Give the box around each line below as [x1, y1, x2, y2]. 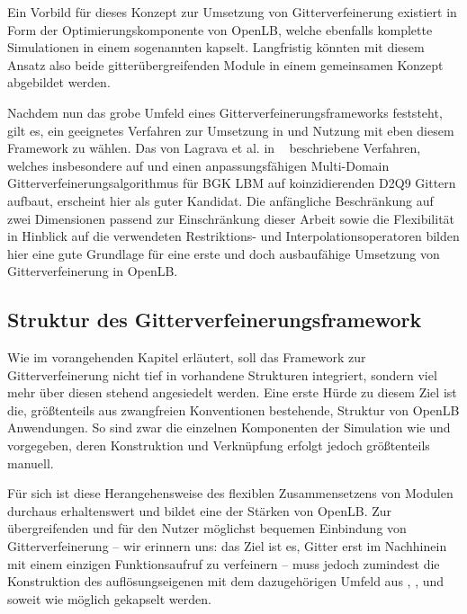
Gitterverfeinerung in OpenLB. [7, 262, 178, 280]
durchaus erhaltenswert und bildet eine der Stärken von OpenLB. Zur [7, 501, 392, 520]
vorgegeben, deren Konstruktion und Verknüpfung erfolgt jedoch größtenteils [7, 436, 430, 455]
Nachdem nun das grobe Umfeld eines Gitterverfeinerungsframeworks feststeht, [7, 102, 443, 121]
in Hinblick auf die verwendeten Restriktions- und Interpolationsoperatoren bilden [7, 227, 460, 245]
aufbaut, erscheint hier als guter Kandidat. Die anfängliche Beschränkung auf [7, 191, 434, 209]
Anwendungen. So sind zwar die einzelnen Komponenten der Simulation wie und [7, 418, 451, 437]
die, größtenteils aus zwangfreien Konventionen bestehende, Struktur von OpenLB [7, 400, 460, 419]
